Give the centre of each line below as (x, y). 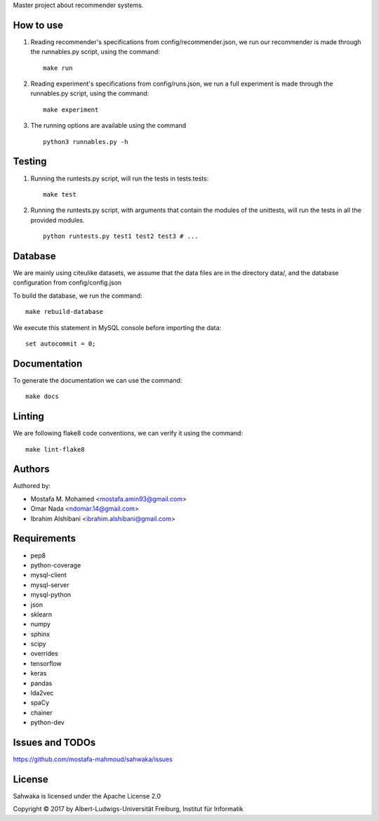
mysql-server (50, 585)
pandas (41, 683)
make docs (42, 396)
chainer (41, 712)
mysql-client (48, 575)
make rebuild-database (65, 312)
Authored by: (32, 486)
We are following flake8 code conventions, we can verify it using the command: (128, 433)
